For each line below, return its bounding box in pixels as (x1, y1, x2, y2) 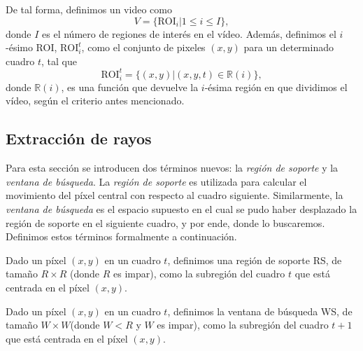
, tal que (41, 53, 77, 68)
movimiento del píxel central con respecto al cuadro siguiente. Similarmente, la (6, 188, 343, 202)
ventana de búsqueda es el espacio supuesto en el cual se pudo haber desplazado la (6, 202, 357, 216)
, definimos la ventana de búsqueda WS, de (167, 303, 353, 318)
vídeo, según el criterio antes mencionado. (6, 93, 185, 108)
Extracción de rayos (6, 128, 152, 149)
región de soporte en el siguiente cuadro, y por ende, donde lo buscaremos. (6, 215, 325, 230)
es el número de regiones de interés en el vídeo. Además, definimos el (42, 26, 336, 41)
